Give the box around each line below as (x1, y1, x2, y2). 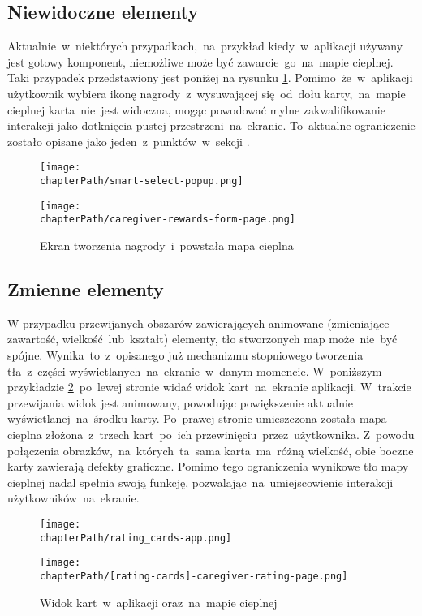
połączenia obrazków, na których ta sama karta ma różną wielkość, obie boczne (7, 442, 414, 459)
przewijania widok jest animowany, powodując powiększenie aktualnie (7, 394, 354, 411)
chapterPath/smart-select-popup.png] (40, 175, 243, 187)
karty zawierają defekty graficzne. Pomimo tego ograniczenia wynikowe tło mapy (7, 458, 409, 475)
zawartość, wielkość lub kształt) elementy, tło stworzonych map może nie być (7, 330, 398, 347)
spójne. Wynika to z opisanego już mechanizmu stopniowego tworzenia (7, 346, 364, 363)
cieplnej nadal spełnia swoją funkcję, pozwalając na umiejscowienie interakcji (7, 473, 394, 490)
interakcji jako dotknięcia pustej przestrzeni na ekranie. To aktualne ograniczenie (7, 117, 416, 134)
